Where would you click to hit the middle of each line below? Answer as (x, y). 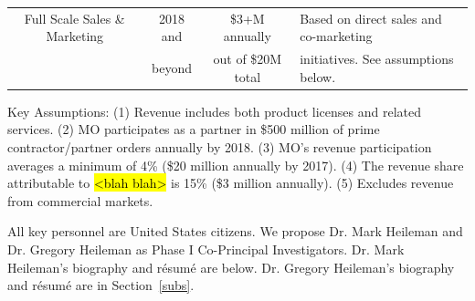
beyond (172, 67)
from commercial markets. (80, 200)
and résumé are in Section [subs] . (101, 285)
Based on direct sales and (371, 18)
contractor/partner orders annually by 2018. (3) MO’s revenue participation (220, 147)
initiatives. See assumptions (377, 59)
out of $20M (248, 59)
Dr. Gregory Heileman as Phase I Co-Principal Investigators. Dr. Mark (206, 249)
